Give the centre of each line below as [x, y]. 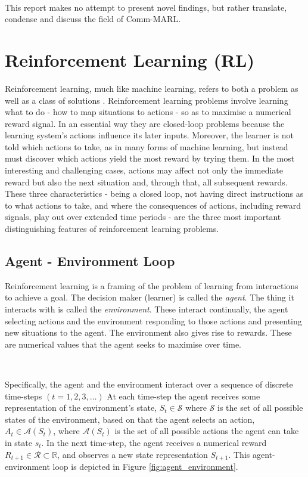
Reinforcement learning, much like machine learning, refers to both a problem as [152, 88]
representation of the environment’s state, [81, 408]
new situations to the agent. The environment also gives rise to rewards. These [148, 332]
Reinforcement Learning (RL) [130, 59]
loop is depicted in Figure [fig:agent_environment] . [145, 466]
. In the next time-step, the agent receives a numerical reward [154, 442]
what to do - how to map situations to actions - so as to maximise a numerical [148, 112]
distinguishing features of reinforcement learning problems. [112, 229]
